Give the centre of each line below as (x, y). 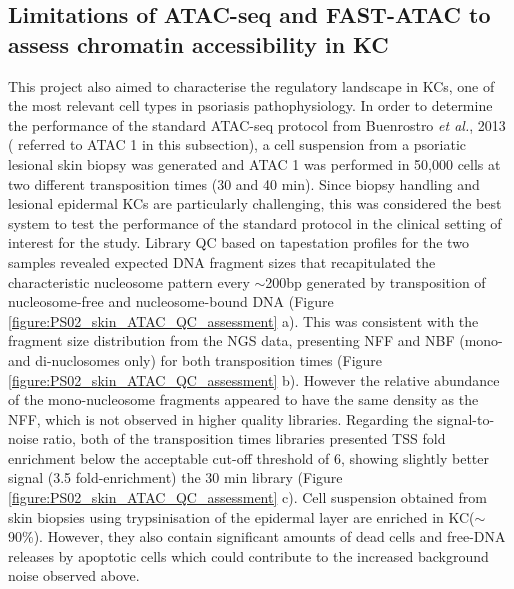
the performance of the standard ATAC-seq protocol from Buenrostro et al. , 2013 (257, 124)
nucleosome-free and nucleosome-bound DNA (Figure (171, 301)
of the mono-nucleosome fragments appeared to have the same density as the (243, 399)
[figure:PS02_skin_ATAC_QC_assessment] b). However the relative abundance (254, 379)
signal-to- (466, 418)
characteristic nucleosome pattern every (129, 281)
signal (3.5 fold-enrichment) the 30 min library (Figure (175, 477)
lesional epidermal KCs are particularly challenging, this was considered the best (255, 203)
